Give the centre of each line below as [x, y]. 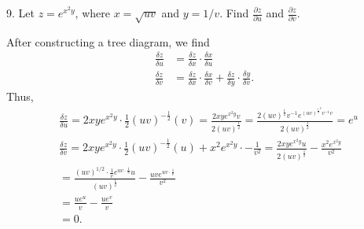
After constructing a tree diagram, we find [108, 41]
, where [92, 13]
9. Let [20, 13]
